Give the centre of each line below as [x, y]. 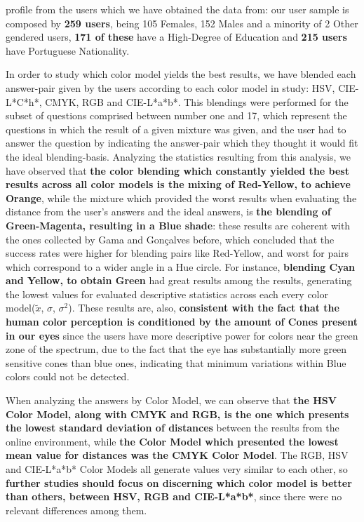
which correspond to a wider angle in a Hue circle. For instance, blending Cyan [180, 266]
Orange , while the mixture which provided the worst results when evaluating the [181, 198]
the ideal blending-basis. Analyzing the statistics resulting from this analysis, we [178, 156]
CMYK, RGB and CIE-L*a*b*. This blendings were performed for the [197, 101]
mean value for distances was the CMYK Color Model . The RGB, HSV [177, 455]
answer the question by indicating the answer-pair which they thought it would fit [182, 143]
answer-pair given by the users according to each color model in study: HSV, [170, 87]
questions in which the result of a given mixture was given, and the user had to [176, 129]
